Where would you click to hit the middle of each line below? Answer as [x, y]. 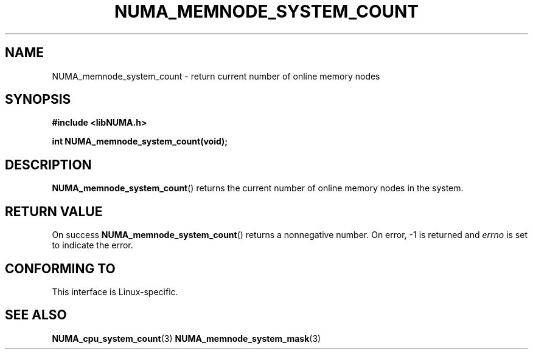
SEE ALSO [36, 315]
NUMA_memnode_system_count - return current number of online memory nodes [216, 76]
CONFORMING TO [60, 268]
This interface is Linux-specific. [115, 291]
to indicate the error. [92, 245]
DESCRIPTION [48, 165]
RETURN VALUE [54, 211]
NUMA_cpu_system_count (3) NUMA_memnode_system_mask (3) [186, 338]
